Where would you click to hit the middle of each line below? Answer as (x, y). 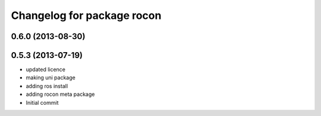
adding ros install (47, 86)
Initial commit (42, 102)
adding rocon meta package (60, 94)
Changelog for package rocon (86, 15)
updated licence (45, 70)
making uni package (51, 78)
